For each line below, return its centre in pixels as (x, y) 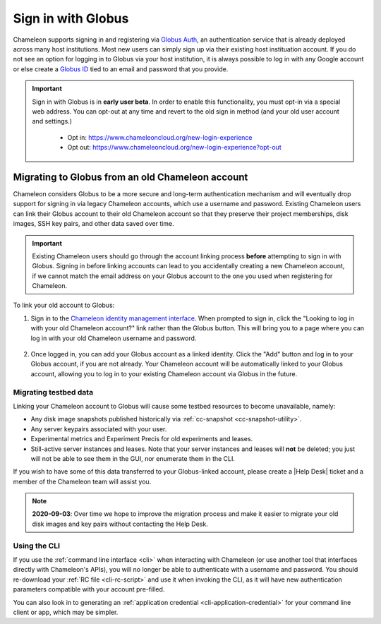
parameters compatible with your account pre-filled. (89, 589)
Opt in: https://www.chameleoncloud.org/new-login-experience (160, 137)
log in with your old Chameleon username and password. (114, 338)
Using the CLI (36, 546)
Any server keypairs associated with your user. (99, 429)
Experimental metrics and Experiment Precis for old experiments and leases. (142, 439)
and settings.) (52, 121)
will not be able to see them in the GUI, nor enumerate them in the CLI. (133, 458)
